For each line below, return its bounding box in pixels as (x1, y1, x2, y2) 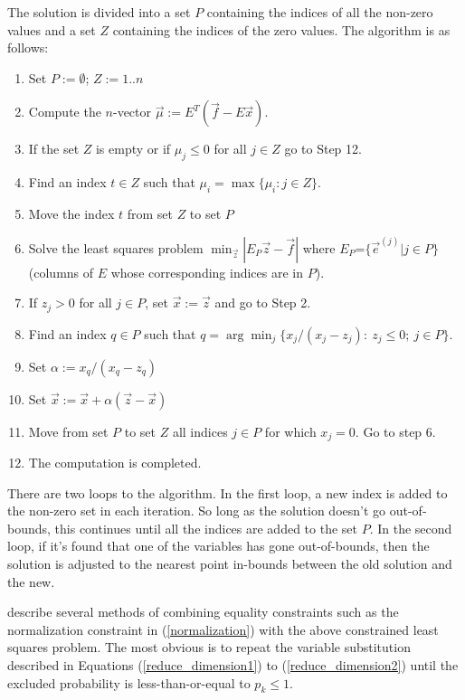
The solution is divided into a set (7, 3, 191, 21)
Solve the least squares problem (28, 238, 204, 257)
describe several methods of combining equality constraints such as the (7, 602, 399, 621)
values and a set (7, 20, 96, 39)
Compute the (28, 102, 101, 121)
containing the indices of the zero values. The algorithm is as (112, 20, 451, 39)
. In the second (369, 518, 452, 537)
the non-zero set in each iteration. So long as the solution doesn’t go (7, 501, 386, 520)
